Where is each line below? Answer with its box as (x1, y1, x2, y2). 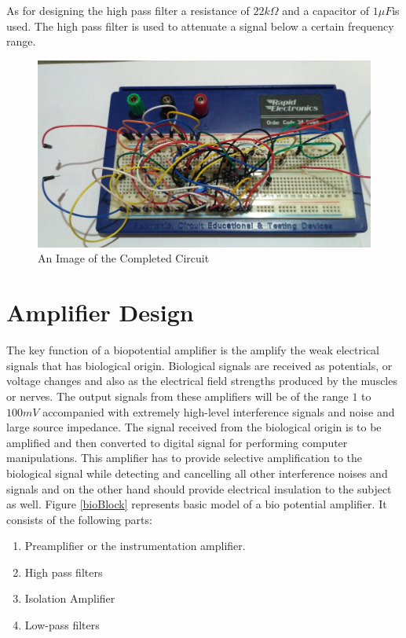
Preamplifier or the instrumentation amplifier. (24, 537, 246, 554)
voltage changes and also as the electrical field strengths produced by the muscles (6, 372, 397, 389)
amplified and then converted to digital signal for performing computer (6, 434, 348, 450)
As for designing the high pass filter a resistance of (6, 2, 250, 18)
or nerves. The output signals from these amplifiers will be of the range (6, 387, 349, 404)
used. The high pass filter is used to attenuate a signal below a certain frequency (6, 17, 394, 34)
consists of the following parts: (6, 511, 152, 527)
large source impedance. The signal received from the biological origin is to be (6, 419, 382, 435)
